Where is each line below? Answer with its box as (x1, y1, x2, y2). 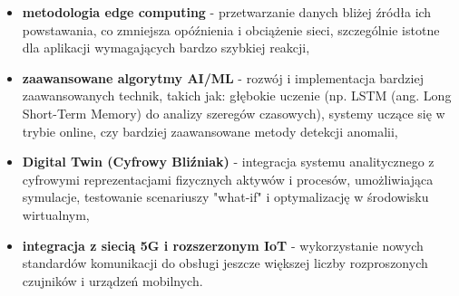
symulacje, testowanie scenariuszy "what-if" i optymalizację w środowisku (22, 187, 429, 206)
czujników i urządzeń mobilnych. (22, 271, 203, 290)
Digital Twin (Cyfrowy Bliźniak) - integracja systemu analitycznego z (22, 152, 435, 171)
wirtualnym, (22, 205, 90, 224)
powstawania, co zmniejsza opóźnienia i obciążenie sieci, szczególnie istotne (22, 20, 440, 39)
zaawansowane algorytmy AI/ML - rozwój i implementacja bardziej (22, 68, 424, 87)
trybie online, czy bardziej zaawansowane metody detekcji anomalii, (22, 121, 398, 140)
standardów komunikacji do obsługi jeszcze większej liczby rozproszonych (22, 253, 428, 272)
